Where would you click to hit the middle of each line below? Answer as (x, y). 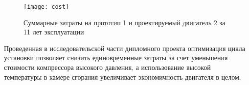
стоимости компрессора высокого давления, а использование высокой (107, 67)
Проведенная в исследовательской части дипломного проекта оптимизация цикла (124, 48)
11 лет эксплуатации (54, 32)
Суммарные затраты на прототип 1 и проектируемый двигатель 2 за (124, 22)
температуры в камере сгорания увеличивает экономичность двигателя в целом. (123, 76)
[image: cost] (46, 7)
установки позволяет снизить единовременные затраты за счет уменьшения (116, 58)
